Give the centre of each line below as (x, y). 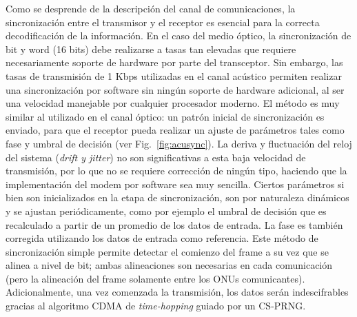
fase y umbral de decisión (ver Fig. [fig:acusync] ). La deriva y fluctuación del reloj (179, 143)
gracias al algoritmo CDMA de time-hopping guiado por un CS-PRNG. (156, 306)
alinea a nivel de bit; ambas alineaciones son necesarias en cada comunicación (169, 265)
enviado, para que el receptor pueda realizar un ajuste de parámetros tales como (175, 130)
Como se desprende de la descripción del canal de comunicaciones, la (151, 8)
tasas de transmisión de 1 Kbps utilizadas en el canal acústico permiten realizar (174, 75)
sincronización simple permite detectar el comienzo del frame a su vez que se (167, 251)
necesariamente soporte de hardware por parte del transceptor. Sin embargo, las (174, 62)
